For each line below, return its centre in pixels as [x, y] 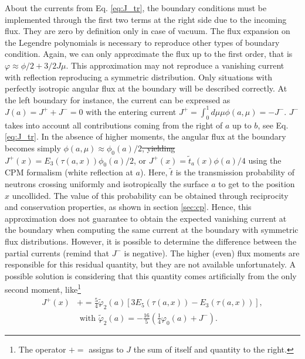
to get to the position [257, 184]
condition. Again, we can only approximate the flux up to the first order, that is [149, 54]
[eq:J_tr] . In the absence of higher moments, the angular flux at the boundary [145, 136]
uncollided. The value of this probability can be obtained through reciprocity [150, 195]
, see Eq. [273, 125]
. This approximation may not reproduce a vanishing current [175, 65]
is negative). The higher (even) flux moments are [212, 253]
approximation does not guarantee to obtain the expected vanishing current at [146, 218]
